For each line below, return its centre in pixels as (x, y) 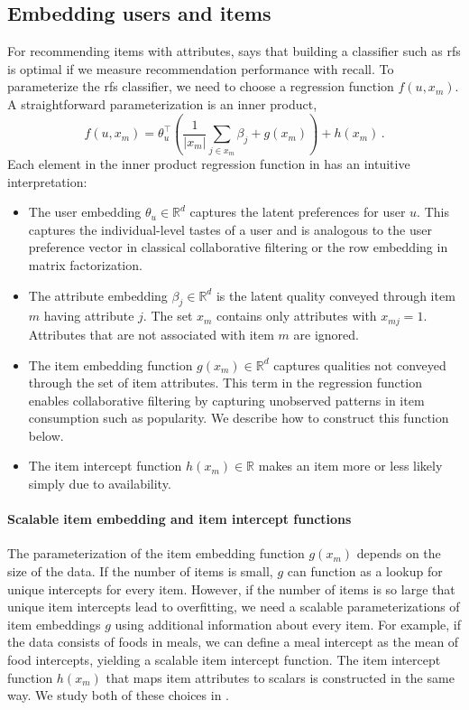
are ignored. (326, 334)
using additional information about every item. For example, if (288, 624)
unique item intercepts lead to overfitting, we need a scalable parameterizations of (234, 607)
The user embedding (85, 212)
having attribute (89, 316)
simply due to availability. (100, 484)
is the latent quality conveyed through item (336, 295)
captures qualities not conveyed (360, 364)
